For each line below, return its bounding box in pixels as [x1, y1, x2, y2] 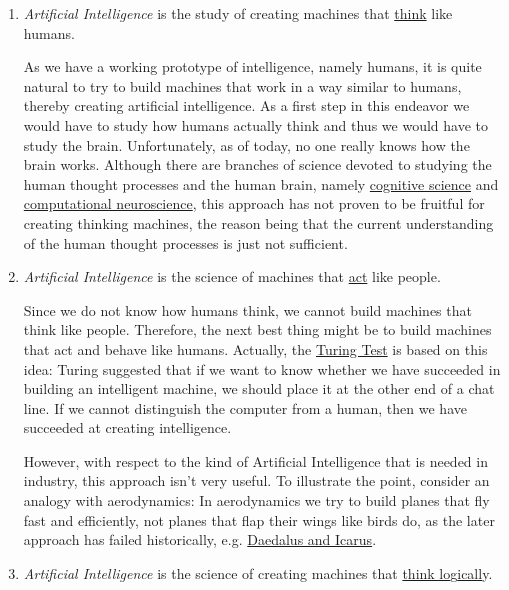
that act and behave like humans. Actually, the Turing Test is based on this [23, 338, 488, 359]
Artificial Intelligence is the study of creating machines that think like [23, 3, 453, 23]
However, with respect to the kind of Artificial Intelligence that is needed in [23, 450, 488, 471]
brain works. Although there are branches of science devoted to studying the [23, 154, 492, 175]
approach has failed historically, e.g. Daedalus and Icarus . [23, 529, 377, 550]
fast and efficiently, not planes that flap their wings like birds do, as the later [23, 509, 495, 530]
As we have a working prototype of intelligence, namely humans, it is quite [23, 56, 482, 77]
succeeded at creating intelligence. [23, 417, 232, 438]
